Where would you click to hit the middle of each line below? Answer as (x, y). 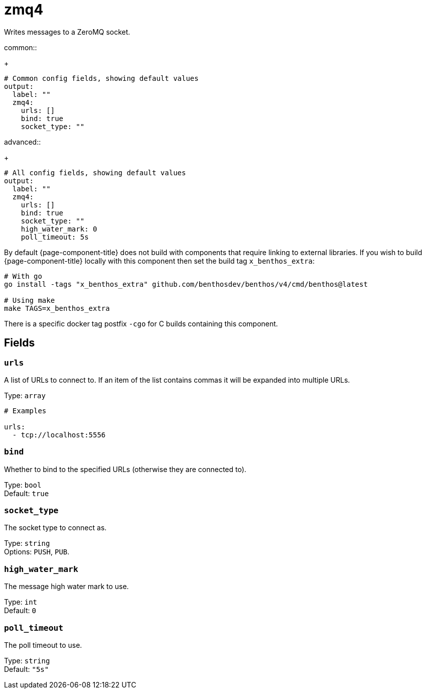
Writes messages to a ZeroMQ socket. (67, 32)
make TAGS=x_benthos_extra (57, 308)
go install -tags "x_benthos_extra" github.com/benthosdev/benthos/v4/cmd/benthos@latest (186, 284)
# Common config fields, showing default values (101, 78)
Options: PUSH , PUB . (37, 552)
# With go (23, 276)
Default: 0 (20, 611)
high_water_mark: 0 (59, 229)
